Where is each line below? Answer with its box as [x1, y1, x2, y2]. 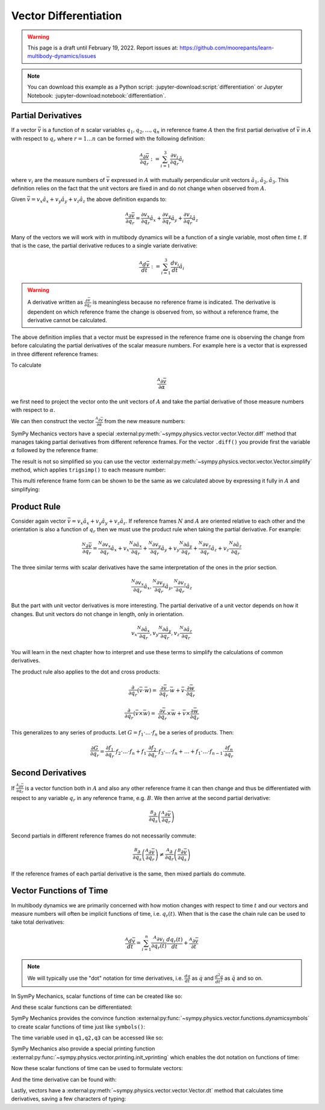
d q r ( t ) [166, 936, 183, 944]
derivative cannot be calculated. [27, 317, 108, 324]
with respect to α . [11, 406, 55, 413]
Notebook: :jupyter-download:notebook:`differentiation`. [27, 92, 167, 99]
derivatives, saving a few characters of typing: [11, 1095, 126, 1103]
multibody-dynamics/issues [27, 52, 96, 60]
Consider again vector [11, 517, 66, 525]
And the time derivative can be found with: [11, 1076, 117, 1083]
